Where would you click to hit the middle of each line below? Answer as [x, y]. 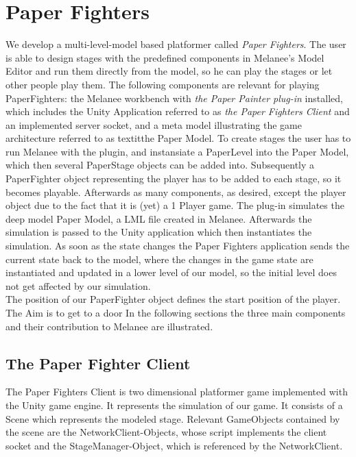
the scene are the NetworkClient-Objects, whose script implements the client [166, 432]
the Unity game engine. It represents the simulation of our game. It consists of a [174, 405]
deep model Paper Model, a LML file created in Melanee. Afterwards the [159, 218]
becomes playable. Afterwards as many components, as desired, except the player [176, 192]
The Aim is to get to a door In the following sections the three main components [176, 312]
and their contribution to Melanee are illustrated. [109, 326]
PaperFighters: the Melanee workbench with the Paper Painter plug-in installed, [174, 98]
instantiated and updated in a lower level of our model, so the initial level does [171, 272]
